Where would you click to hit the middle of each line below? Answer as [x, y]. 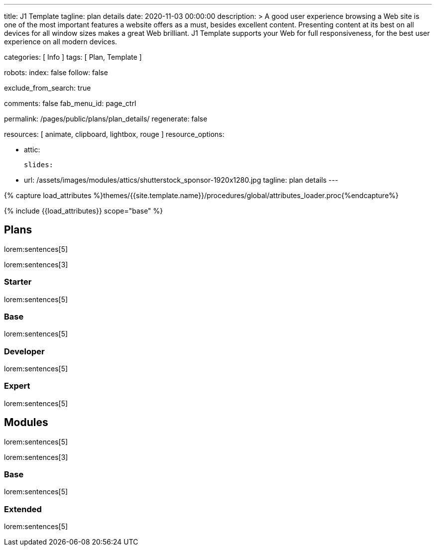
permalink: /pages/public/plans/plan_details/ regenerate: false [106, 119]
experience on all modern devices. [61, 42]
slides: [39, 165]
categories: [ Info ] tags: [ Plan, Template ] [73, 57]
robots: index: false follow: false [56, 72]
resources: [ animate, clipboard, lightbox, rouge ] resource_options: [114, 134]
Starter [18, 282]
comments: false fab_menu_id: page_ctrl [70, 103]
